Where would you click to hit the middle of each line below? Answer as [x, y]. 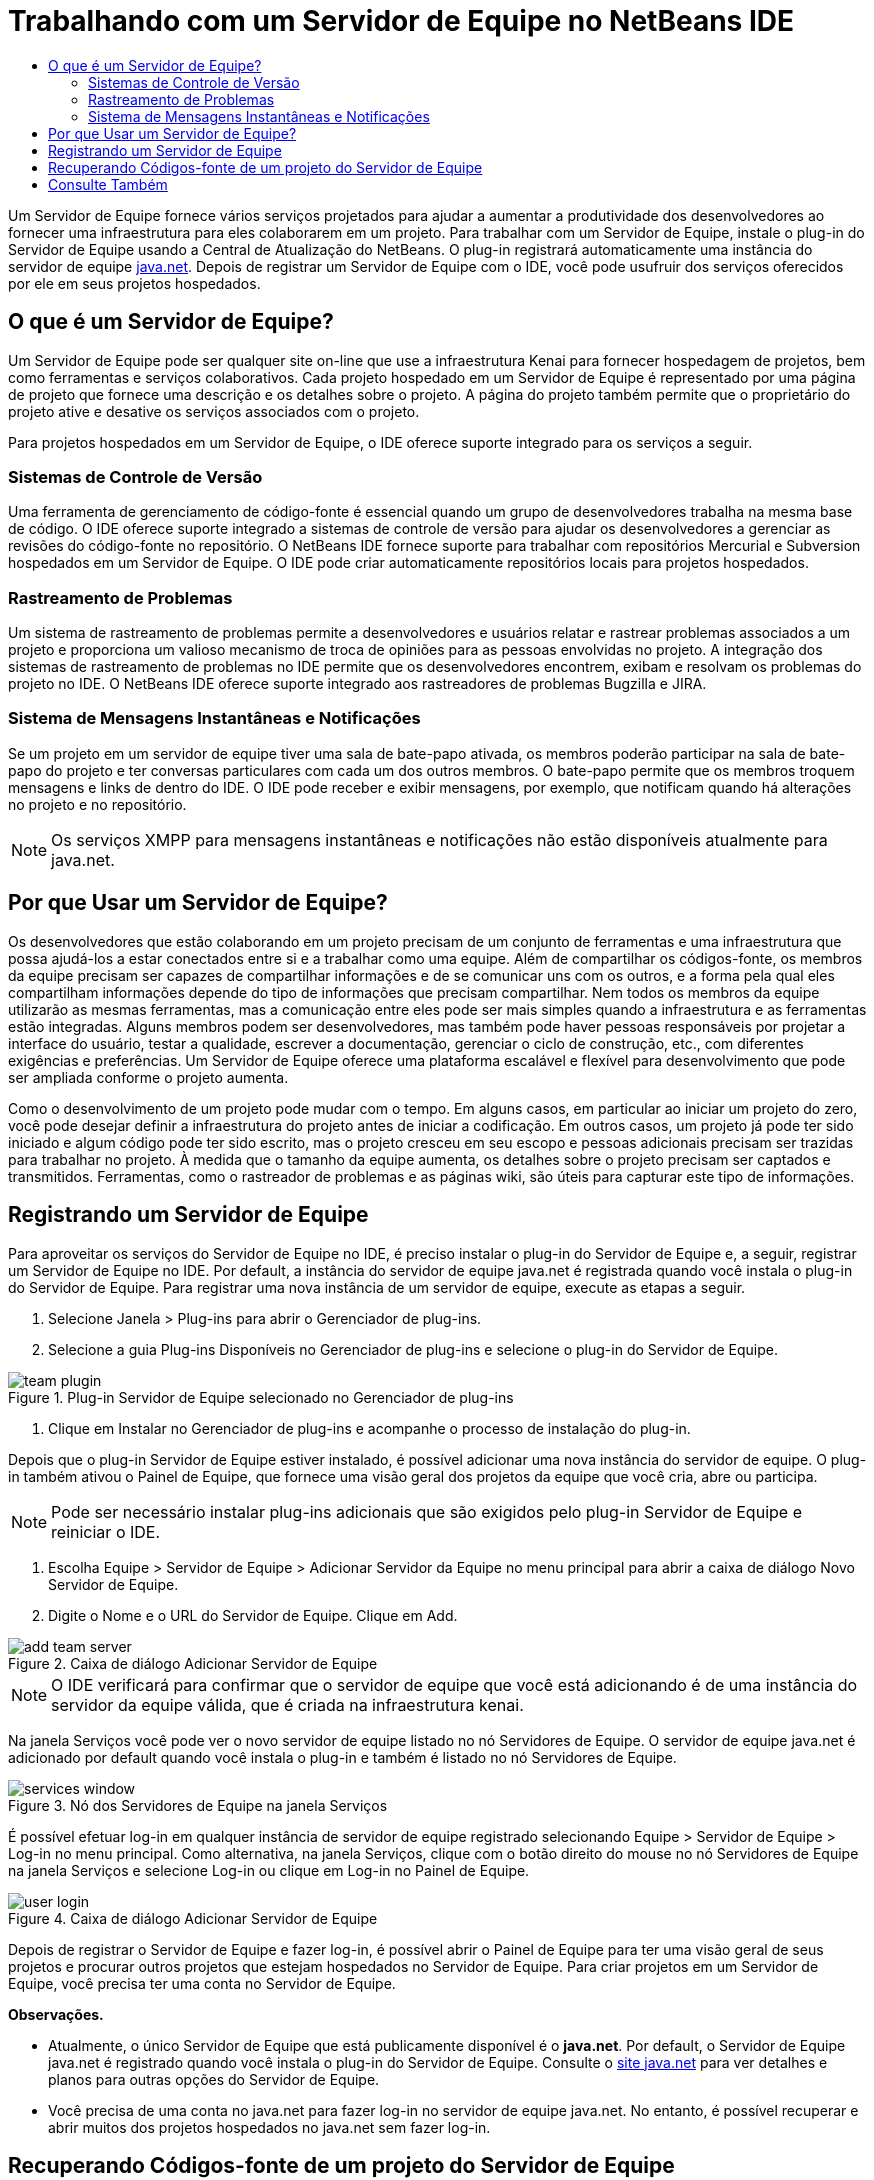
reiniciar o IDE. [106, 1531]
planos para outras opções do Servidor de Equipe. [214, 2079]
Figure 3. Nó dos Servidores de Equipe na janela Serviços [198, 1805]
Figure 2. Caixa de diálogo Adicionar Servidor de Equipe [193, 1663]
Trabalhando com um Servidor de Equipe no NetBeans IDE [401, 21]
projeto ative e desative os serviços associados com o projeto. [214, 411]
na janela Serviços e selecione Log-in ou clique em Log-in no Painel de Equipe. [269, 1870]
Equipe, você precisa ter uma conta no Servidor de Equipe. [202, 1983]
